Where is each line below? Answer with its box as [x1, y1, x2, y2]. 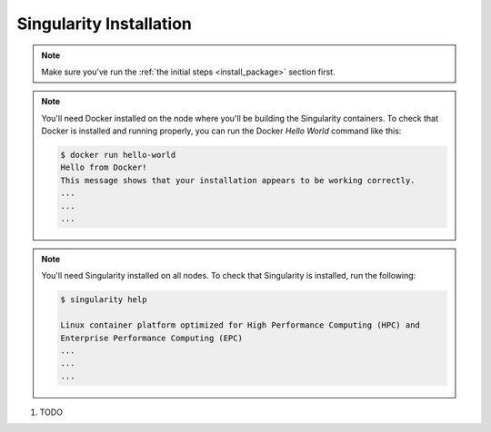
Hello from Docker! [60, 162, 147, 172]
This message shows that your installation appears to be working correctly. [60, 175, 416, 185]
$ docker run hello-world [60, 150, 176, 161]
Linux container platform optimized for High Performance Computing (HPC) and [60, 320, 420, 330]
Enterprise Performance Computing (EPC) [60, 332, 243, 343]
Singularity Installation [16, 14, 193, 34]
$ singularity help [60, 295, 147, 305]
